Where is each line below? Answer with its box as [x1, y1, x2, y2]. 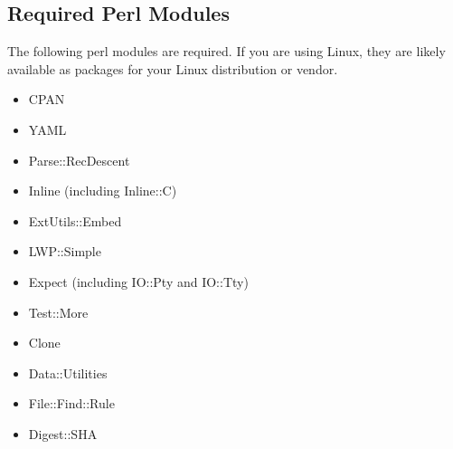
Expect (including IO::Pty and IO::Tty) [28, 272, 249, 291]
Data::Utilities [28, 363, 108, 382]
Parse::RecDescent [28, 150, 130, 169]
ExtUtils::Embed [28, 211, 122, 230]
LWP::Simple [28, 242, 101, 261]
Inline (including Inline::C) [28, 181, 177, 200]
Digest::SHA [28, 424, 98, 443]
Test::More [28, 302, 89, 321]
